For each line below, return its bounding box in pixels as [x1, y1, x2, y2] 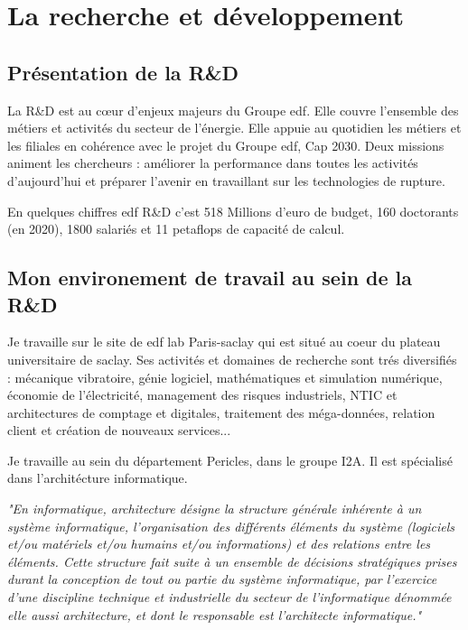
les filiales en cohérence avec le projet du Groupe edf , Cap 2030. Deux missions [7, 135, 445, 154]
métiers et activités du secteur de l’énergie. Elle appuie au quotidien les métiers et [7, 118, 462, 137]
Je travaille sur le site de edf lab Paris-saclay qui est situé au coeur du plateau [7, 332, 441, 351]
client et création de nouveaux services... [7, 421, 231, 440]
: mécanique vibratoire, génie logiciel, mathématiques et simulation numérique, [7, 367, 443, 386]
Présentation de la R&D [7, 58, 239, 86]
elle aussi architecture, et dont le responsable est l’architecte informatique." [7, 605, 422, 624]
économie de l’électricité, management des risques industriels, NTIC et [7, 385, 398, 404]
